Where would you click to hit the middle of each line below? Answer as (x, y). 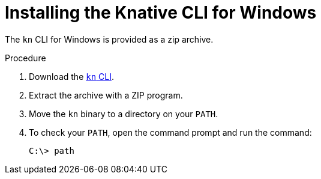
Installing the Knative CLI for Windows (161, 13)
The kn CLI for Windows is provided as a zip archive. (109, 39)
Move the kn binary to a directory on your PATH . (124, 114)
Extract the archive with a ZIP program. (106, 95)
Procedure (25, 58)
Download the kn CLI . (71, 76)
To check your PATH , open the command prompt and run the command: (170, 132)
